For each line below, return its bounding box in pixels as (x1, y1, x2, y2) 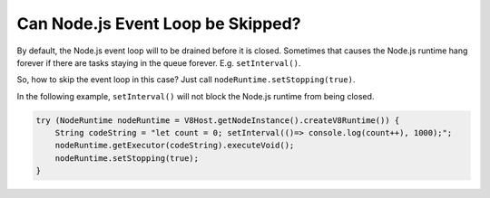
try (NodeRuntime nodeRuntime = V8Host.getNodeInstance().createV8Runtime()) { (35, 115, 400, 126)
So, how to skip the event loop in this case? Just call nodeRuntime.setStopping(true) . (16, 74, 356, 85)
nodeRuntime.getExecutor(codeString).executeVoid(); (54, 140, 295, 151)
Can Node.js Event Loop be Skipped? (16, 14, 301, 33)
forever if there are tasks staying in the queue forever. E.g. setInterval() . (16, 57, 301, 68)
